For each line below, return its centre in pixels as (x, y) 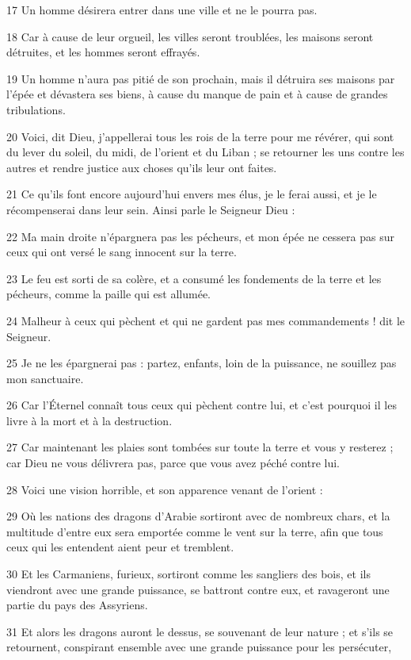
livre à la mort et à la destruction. (89, 420)
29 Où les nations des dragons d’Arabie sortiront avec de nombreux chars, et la (198, 516)
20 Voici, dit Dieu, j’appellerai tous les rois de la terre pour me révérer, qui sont (200, 136)
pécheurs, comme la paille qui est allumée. (108, 294)
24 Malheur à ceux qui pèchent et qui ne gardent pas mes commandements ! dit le (206, 320)
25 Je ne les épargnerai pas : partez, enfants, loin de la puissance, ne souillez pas (202, 363)
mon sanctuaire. (45, 378)
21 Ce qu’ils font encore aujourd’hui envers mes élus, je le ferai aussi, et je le (192, 194)
